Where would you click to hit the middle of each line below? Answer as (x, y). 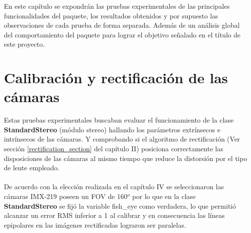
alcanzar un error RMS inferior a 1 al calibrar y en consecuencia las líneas (115, 215)
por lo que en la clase (164, 196)
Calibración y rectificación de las (116, 78)
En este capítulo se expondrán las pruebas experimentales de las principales (117, 6)
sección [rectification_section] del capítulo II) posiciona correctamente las (114, 149)
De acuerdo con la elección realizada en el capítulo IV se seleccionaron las (114, 187)
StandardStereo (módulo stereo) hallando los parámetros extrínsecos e (112, 129)
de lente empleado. (32, 168)
